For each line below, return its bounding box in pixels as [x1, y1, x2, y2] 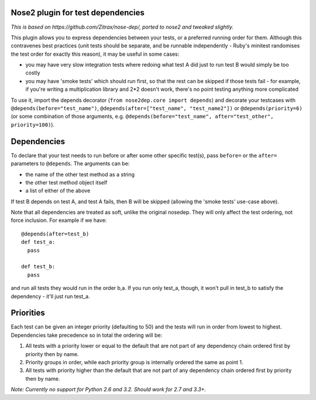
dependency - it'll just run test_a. [11, 293, 90, 300]
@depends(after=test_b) [21, 230, 90, 237]
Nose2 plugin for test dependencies [11, 8, 145, 18]
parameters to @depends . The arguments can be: [11, 160, 130, 167]
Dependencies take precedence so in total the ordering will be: [11, 331, 163, 339]
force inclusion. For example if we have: [11, 217, 107, 224]
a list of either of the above [25, 187, 91, 194]
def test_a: [21, 239, 56, 245]
